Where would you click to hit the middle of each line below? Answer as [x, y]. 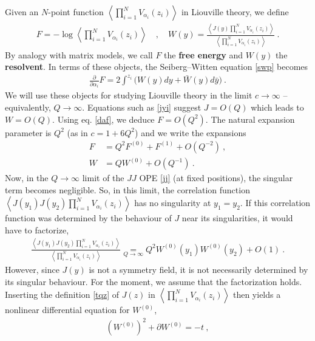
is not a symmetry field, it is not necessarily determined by [198, 270]
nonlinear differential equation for [67, 310]
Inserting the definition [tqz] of [62, 294]
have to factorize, [37, 229]
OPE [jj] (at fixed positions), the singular [216, 178]
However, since [32, 270]
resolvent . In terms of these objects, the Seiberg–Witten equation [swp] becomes [157, 67]
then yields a [257, 294]
